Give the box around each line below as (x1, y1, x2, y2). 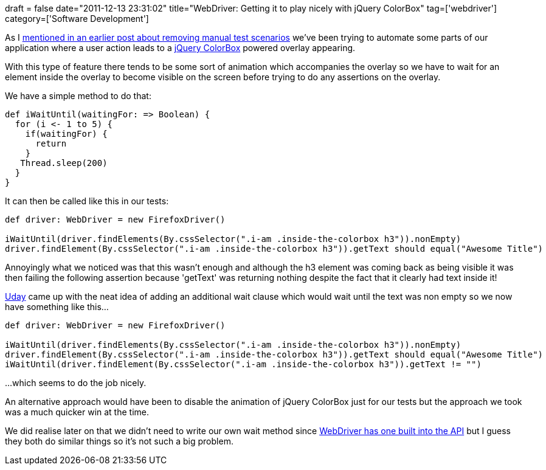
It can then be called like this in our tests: (5, 196, 169, 206)
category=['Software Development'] (5, 13, 149, 24)
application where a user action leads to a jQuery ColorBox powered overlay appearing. (5, 43, 356, 53)
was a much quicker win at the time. (5, 407, 150, 417)
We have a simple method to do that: (5, 91, 151, 101)
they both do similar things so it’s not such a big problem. (5, 436, 233, 446)
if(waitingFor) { (25, 129, 108, 139)
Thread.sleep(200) (20, 158, 108, 168)
